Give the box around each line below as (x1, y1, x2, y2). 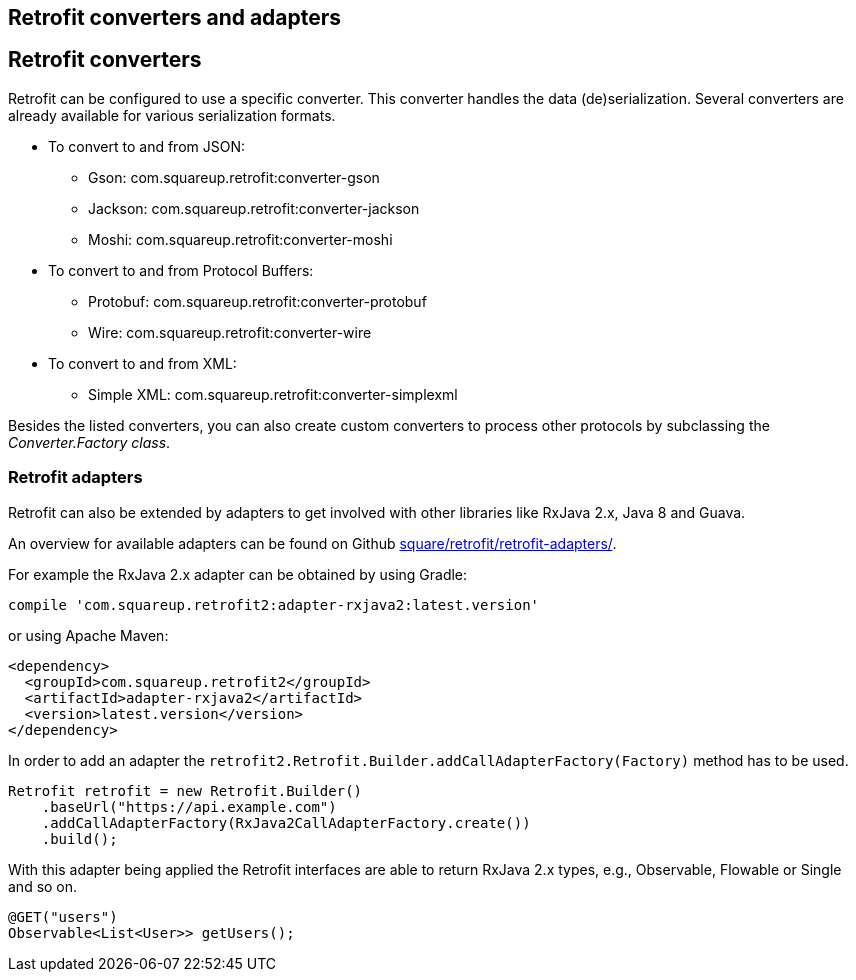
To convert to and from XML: (48, 354, 237, 372)
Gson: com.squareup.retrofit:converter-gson (88, 168, 380, 186)
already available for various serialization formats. (8, 106, 336, 124)
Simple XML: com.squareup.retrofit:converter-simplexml (88, 385, 458, 403)
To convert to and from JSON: (48, 137, 245, 155)
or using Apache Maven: (8, 626, 169, 644)
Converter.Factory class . (8, 433, 171, 451)
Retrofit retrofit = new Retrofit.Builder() (8, 782, 363, 799)
